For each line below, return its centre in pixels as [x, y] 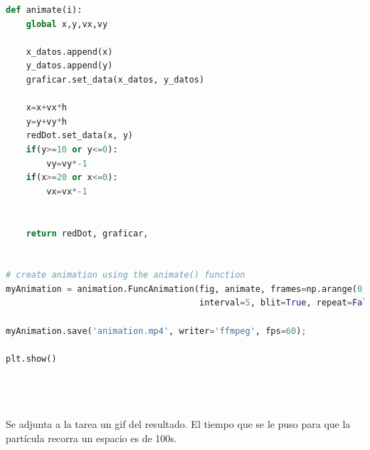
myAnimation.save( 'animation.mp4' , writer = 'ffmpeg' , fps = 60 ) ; [156, 331]
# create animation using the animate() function [126, 275]
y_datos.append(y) [69, 66]
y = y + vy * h [46, 121]
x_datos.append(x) [69, 52]
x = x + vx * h [46, 108]
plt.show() [31, 359]
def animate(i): [44, 10]
